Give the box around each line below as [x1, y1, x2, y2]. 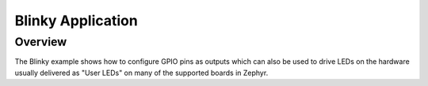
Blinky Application [14, 12, 138, 29]
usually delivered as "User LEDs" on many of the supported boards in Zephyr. [14, 68, 269, 77]
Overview [14, 35, 67, 49]
